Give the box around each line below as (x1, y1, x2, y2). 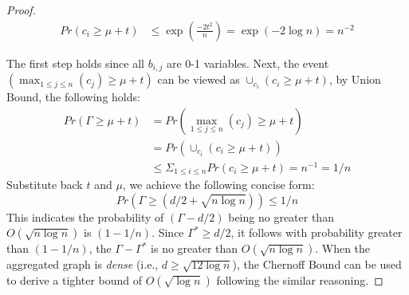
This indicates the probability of (6, 208, 164, 225)
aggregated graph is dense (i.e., (6, 256, 159, 273)
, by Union (328, 71, 381, 88)
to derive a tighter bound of (6, 272, 143, 289)
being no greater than (228, 208, 334, 225)
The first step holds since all (6, 54, 144, 71)
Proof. (6, 2, 36, 18)
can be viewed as (157, 71, 240, 88)
